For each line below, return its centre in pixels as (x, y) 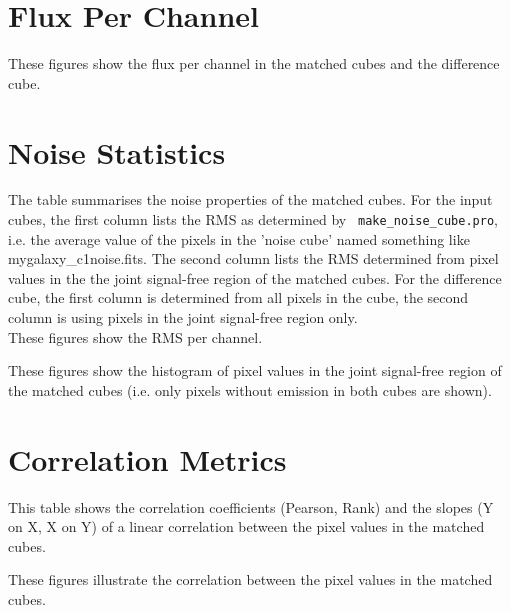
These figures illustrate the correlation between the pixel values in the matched (250, 579)
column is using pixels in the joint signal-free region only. (183, 317)
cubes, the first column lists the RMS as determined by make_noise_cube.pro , (253, 219)
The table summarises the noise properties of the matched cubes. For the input (250, 199)
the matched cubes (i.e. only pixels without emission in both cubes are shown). (250, 389)
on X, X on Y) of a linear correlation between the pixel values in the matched (246, 526)
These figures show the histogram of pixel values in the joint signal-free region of (255, 370)
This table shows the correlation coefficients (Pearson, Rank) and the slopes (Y (251, 506)
